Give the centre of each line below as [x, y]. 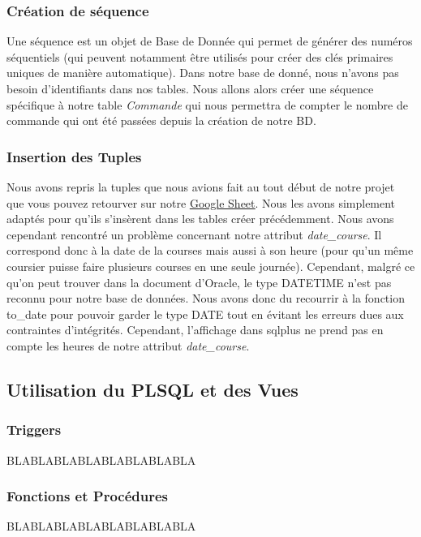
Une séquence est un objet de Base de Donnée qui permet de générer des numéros [210, 41]
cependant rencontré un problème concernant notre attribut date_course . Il [194, 234]
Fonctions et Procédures [88, 496]
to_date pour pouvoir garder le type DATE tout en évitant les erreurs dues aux [205, 314]
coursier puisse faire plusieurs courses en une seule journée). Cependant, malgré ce [211, 266]
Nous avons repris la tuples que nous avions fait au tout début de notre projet [201, 187]
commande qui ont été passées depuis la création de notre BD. [161, 120]
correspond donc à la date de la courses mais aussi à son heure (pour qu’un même [210, 250]
